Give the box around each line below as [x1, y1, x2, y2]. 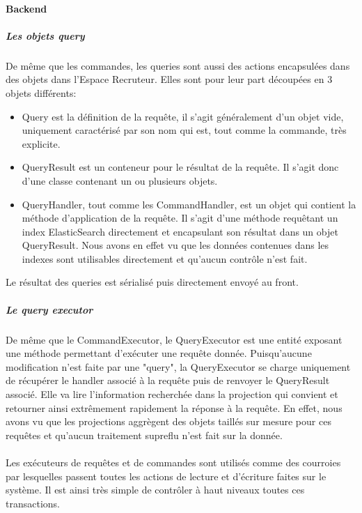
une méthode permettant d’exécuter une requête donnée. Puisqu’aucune [6, 346, 312, 360]
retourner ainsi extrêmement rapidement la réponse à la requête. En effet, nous [6, 400, 343, 415]
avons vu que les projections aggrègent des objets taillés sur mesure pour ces [6, 414, 331, 429]
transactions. [6, 496, 60, 510]
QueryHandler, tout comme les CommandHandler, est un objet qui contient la [22, 197, 356, 211]
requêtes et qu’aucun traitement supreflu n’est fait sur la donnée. [6, 427, 283, 442]
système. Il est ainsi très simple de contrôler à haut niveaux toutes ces [6, 482, 305, 497]
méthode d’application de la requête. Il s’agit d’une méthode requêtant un [22, 210, 338, 225]
